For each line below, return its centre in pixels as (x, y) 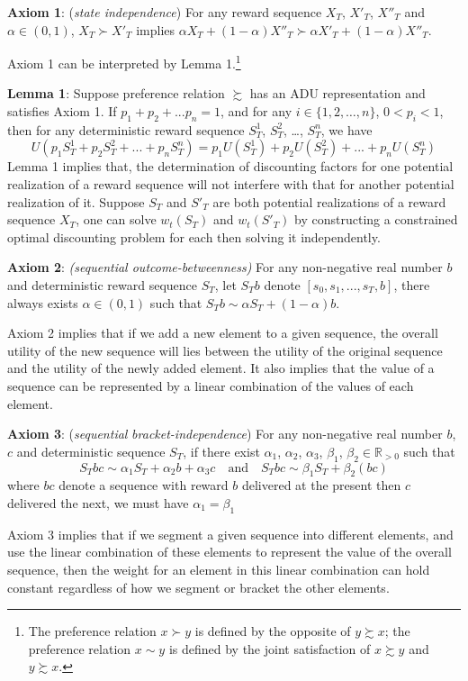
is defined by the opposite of (273, 631)
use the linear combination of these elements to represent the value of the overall (229, 552)
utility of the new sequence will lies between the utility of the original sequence (225, 350)
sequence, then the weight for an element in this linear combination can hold (219, 569)
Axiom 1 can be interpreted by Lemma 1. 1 (124, 62)
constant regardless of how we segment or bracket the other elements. (198, 587)
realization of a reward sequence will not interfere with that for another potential (231, 184)
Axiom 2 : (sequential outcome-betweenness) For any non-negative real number (225, 267)
